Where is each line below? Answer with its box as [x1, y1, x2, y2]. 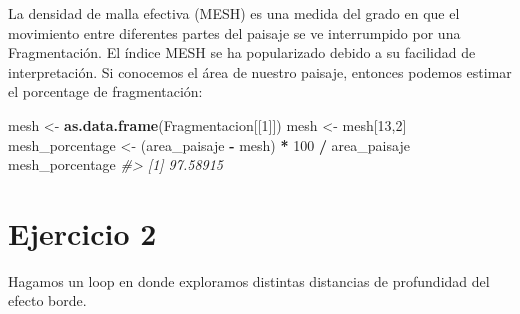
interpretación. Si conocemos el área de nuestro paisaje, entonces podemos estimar [8, 61, 512, 82]
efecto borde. [8, 290, 87, 311]
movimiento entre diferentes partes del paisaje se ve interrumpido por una [8, 22, 461, 43]
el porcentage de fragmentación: [8, 81, 203, 102]
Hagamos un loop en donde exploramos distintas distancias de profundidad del [8, 270, 490, 291]
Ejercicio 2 [8, 212, 157, 253]
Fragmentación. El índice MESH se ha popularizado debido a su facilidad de [8, 42, 476, 63]
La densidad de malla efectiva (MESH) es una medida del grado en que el [8, 3, 460, 23]
